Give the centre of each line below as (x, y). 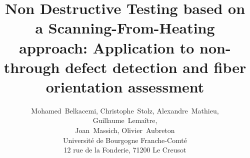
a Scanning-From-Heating (125, 28)
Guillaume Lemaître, (125, 120)
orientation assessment (125, 86)
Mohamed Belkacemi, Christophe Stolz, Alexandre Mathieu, (125, 110)
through (32, 67)
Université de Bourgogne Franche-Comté (125, 140)
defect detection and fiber (156, 67)
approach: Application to (107, 47)
